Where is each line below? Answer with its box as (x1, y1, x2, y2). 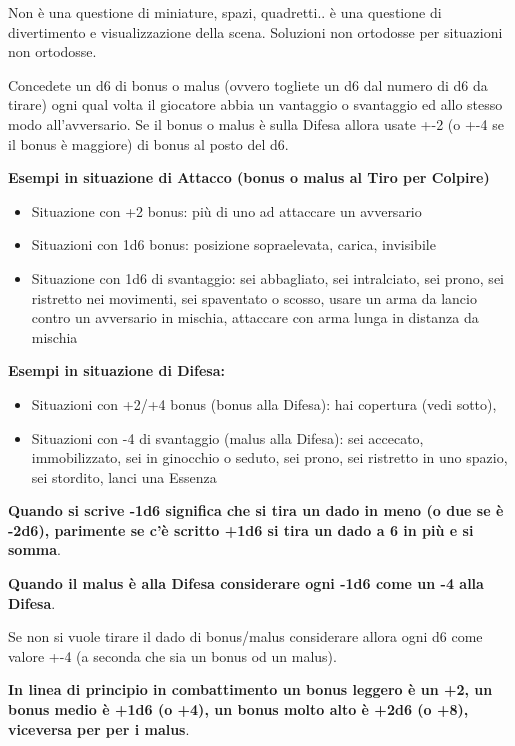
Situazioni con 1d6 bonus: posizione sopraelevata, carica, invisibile (31, 234, 436, 255)
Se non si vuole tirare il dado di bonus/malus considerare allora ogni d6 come (8, 626, 483, 647)
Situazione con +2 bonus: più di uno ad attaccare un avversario (31, 200, 422, 221)
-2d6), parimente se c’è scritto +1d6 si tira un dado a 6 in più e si (8, 519, 474, 540)
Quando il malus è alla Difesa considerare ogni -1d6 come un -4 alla (8, 573, 484, 594)
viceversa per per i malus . (8, 718, 190, 739)
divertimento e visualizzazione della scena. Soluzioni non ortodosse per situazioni (8, 21, 503, 42)
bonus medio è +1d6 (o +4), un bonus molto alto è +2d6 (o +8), (8, 699, 469, 720)
